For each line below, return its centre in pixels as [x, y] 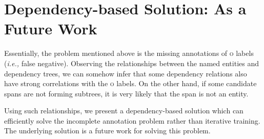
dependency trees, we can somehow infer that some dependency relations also [126, 73]
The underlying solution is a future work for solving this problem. [107, 131]
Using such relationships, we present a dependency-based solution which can [124, 111]
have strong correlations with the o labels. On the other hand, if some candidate [130, 83]
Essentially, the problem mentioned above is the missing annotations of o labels [129, 53]
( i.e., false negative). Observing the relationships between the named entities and [131, 63]
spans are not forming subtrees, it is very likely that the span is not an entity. [126, 93]
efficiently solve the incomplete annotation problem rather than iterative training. [132, 120]
